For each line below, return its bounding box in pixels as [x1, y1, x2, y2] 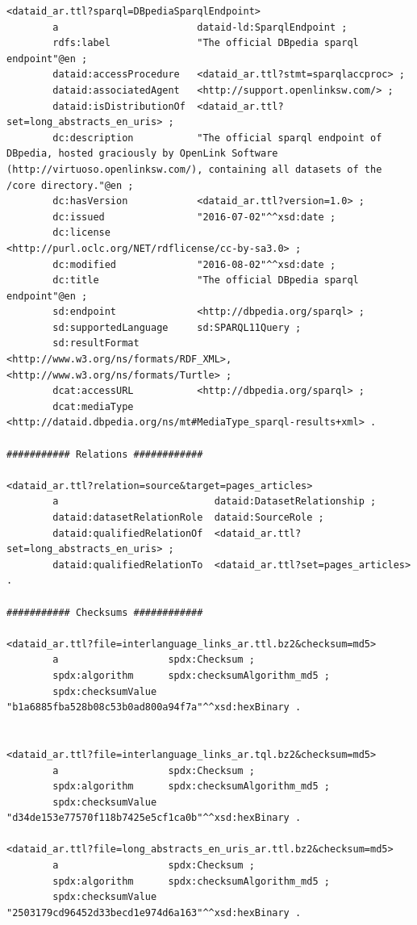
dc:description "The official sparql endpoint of [52, 132, 382, 144]
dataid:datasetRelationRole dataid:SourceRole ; [52, 512, 324, 523]
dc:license [52, 227, 111, 239]
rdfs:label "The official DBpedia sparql [52, 37, 359, 49]
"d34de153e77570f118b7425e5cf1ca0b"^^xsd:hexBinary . [6, 812, 302, 824]
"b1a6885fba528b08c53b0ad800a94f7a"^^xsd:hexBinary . [6, 701, 302, 714]
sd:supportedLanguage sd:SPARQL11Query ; [52, 321, 302, 333]
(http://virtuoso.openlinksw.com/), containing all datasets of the [6, 163, 382, 175]
